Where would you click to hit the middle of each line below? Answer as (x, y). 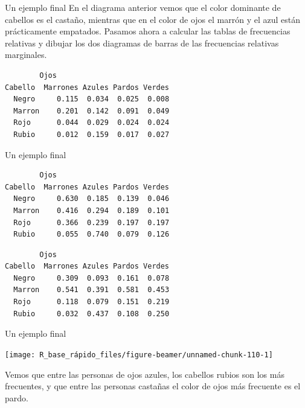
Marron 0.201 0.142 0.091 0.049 (91, 111)
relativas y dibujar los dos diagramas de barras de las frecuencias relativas (142, 43)
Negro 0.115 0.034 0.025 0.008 (91, 99)
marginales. (26, 55)
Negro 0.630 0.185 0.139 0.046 (91, 199)
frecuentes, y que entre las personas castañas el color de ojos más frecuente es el (153, 386)
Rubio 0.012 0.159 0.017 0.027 (91, 134)
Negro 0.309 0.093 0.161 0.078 (91, 278)
